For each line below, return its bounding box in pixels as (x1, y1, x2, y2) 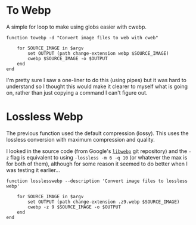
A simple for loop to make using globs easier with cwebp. (6, 23, 147, 30)
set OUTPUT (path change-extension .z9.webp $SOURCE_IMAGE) (27, 199, 180, 205)
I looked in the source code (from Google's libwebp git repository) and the (6, 147, 188, 155)
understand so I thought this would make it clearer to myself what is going (6, 83, 188, 90)
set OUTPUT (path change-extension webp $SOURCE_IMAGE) (27, 50, 169, 57)
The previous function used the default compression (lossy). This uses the (6, 129, 189, 137)
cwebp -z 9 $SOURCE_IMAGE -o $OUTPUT (27, 204, 121, 210)
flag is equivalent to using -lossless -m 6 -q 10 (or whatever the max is (10, 154, 188, 161)
